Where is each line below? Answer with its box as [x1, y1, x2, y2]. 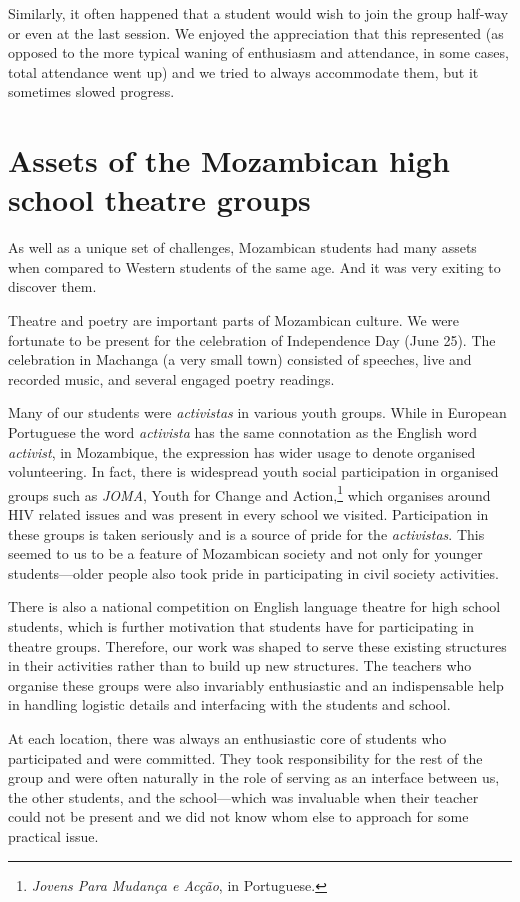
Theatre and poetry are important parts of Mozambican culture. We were [8, 310, 460, 331]
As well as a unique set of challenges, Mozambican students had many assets [8, 237, 477, 258]
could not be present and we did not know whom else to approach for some [8, 806, 469, 827]
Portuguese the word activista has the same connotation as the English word [8, 422, 477, 443]
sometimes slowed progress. [8, 81, 175, 102]
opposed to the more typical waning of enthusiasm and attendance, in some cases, [8, 42, 509, 63]
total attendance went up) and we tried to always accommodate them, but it [8, 61, 479, 82]
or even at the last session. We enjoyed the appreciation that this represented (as [8, 22, 504, 43]
